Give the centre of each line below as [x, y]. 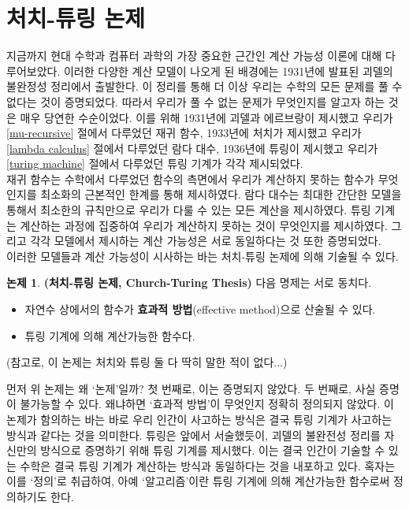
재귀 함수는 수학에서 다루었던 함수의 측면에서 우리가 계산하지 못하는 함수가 [190, 178]
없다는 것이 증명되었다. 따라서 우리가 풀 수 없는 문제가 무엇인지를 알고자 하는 [196, 101]
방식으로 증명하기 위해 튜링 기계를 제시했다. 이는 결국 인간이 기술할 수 [213, 450]
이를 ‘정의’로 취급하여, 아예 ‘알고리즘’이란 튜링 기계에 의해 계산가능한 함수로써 [198, 481]
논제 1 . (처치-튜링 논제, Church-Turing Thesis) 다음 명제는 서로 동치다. [189, 282]
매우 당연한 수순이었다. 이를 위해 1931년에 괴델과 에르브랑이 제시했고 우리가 [206, 117]
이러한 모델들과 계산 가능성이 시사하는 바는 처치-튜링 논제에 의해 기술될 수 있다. [203, 256]
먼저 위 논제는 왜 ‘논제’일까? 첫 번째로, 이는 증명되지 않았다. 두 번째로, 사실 [191, 388]
